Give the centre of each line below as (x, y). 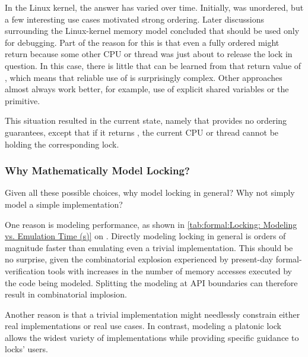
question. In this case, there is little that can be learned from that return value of (153, 65)
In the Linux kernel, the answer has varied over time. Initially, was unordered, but (154, 7)
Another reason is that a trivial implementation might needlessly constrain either (153, 314)
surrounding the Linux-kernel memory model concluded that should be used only (152, 31)
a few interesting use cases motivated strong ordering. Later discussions (134, 19)
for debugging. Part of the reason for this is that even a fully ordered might (142, 42)
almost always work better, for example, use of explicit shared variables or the (147, 89)
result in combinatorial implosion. (66, 294)
